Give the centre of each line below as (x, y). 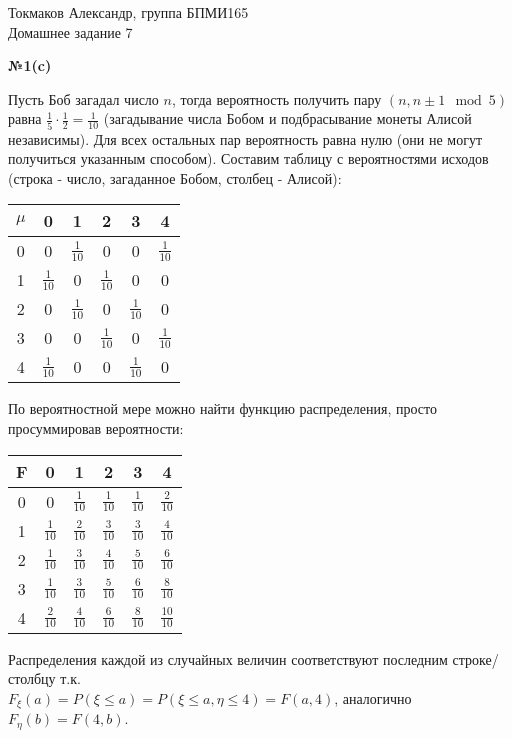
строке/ (475, 658)
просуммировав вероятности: (96, 428)
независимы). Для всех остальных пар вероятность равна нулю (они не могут (245, 138)
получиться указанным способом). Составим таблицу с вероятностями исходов (248, 158)
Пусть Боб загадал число (83, 98)
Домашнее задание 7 (70, 31)
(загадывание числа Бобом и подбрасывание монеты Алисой (287, 118)
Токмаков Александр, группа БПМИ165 (128, 12)
